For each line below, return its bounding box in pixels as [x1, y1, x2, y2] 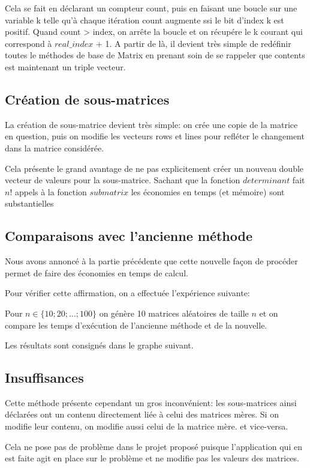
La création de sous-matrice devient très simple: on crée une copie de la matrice [5, 118, 298, 130]
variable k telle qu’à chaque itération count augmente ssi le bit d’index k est [5, 13, 284, 26]
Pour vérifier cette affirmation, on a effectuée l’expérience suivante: [5, 287, 250, 299]
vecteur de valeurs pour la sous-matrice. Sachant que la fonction [5, 174, 240, 186]
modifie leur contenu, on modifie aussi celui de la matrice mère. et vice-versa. [5, 420, 288, 433]
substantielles [5, 197, 54, 210]
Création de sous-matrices [5, 90, 170, 108]
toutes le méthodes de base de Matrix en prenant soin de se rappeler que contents [5, 49, 305, 61]
